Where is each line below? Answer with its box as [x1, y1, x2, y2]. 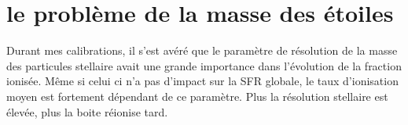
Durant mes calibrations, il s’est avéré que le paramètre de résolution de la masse [6, 42, 398, 59]
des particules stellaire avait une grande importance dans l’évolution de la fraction [6, 57, 402, 73]
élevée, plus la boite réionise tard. [6, 103, 168, 120]
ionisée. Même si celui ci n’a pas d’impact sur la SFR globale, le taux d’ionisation [6, 73, 399, 89]
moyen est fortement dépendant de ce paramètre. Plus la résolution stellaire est [6, 87, 388, 104]
